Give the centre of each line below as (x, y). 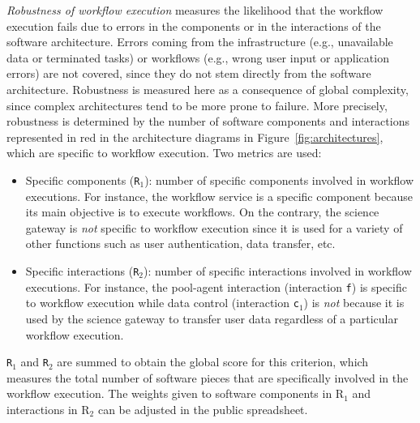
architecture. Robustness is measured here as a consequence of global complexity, (208, 89)
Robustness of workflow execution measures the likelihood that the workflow (195, 10)
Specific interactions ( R (82, 270)
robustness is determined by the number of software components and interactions (208, 121)
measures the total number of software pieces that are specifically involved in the (208, 377)
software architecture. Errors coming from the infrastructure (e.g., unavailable (200, 42)
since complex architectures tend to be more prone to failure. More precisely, (197, 105)
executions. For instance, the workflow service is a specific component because (219, 196)
